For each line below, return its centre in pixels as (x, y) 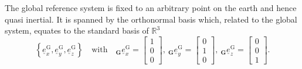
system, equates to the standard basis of (77, 30)
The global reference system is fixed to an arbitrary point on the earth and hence (151, 8)
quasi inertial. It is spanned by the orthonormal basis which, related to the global (151, 19)
